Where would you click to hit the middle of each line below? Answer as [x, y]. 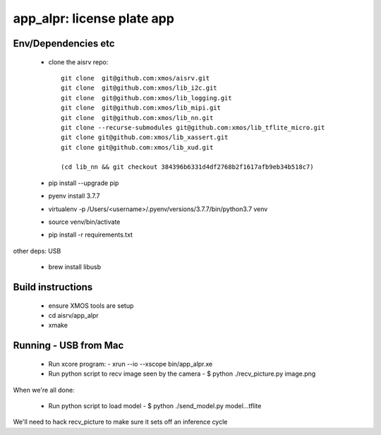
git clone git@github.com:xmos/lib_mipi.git [141, 108]
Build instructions [53, 287]
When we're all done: [44, 390]
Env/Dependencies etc [64, 43]
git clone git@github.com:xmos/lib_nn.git [137, 118]
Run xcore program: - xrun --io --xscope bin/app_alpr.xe [131, 364]
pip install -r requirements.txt [91, 235]
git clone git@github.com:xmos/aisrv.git [135, 78]
